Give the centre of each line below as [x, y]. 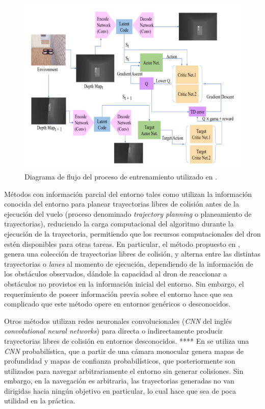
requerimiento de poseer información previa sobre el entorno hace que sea [118, 293]
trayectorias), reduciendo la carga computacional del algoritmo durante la [119, 224]
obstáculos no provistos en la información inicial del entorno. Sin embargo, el [124, 283]
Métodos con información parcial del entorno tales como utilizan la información [128, 194]
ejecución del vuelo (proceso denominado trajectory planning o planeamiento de [128, 213]
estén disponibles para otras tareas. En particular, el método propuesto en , [122, 244]
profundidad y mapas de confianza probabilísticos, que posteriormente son [120, 361]
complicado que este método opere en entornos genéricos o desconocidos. [117, 304]
